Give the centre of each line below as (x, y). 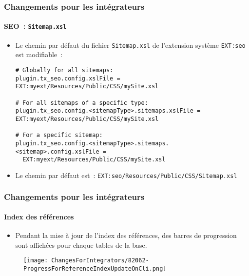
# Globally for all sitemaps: (64, 70)
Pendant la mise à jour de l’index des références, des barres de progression (126, 235)
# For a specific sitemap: (59, 135)
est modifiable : (39, 54)
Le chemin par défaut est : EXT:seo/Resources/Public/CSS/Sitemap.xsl (126, 175)
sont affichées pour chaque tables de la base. (81, 245)
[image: (36, 261)
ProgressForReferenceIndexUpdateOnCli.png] (95, 268)
